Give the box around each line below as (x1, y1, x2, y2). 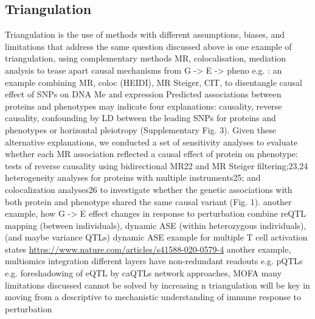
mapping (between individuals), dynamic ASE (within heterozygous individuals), (5, 219, 306, 231)
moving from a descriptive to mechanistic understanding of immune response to (5, 290, 302, 303)
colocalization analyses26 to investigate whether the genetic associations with (5, 183, 292, 195)
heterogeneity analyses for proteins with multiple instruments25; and (5, 171, 261, 184)
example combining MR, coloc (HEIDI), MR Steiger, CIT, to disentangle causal (5, 75, 303, 88)
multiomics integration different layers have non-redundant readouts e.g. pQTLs (5, 254, 303, 267)
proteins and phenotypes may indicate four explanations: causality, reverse (5, 99, 282, 112)
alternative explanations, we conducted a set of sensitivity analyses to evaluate (5, 135, 298, 148)
